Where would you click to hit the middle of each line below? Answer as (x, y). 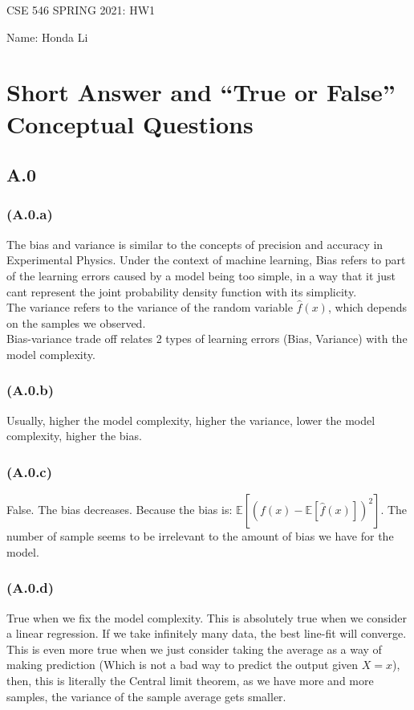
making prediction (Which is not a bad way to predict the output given (183, 665)
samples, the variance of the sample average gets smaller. (146, 696)
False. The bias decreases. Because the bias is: (120, 510)
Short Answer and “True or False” (201, 92)
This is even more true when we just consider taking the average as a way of (194, 649)
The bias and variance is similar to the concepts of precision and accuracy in (195, 244)
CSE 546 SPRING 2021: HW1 (81, 10)
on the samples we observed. (76, 322)
